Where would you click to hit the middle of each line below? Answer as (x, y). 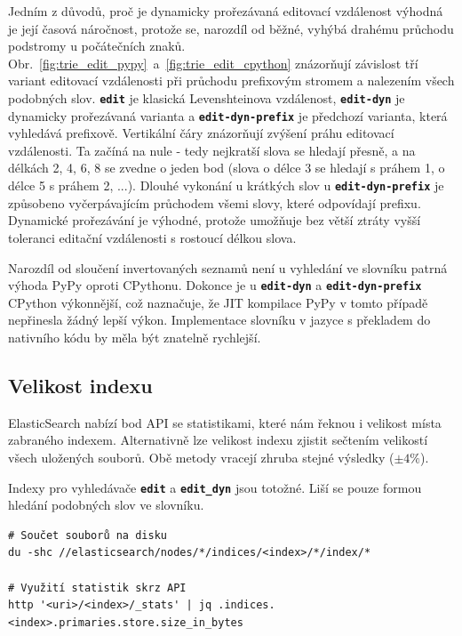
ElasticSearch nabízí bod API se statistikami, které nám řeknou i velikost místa (225, 422)
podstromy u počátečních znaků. (97, 46)
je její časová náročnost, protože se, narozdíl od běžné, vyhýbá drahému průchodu (231, 28)
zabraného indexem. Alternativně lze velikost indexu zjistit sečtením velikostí (218, 440)
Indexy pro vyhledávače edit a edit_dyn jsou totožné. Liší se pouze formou (215, 487)
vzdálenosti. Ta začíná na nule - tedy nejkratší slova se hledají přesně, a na (212, 150)
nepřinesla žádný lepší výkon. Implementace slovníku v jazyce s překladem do (219, 320)
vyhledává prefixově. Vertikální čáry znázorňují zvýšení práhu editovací (201, 133)
